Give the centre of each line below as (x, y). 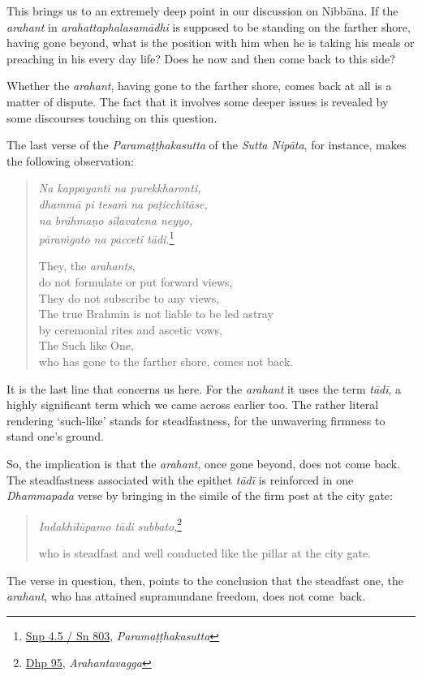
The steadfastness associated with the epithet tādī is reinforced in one (180, 479)
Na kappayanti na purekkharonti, (120, 188)
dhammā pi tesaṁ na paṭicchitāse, (123, 203)
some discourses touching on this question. (112, 117)
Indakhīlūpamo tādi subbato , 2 (110, 524)
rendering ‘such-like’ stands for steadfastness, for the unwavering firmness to (196, 420)
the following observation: (70, 160)
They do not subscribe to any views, (129, 297)
